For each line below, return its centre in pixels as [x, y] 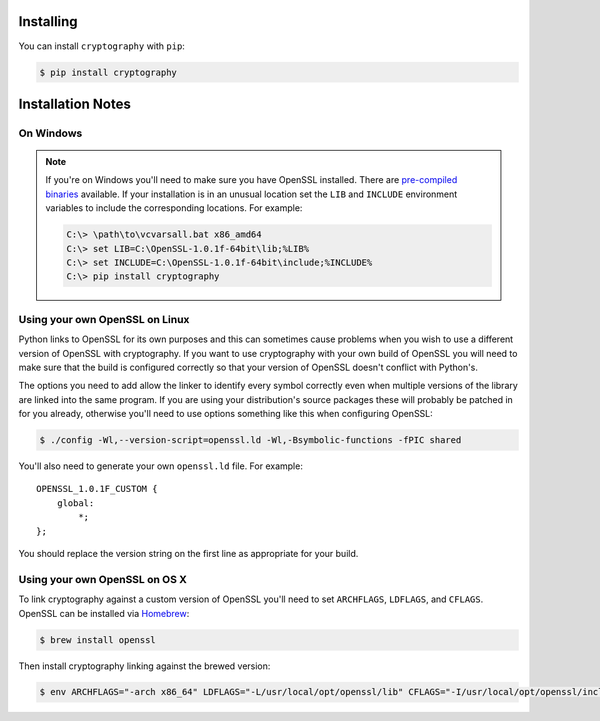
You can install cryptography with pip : [101, 46]
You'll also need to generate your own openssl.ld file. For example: [161, 466]
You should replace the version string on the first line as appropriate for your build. [188, 553]
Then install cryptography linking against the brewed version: [144, 666]
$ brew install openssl [98, 639]
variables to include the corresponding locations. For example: [174, 208]
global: [75, 503]
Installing [48, 21]
